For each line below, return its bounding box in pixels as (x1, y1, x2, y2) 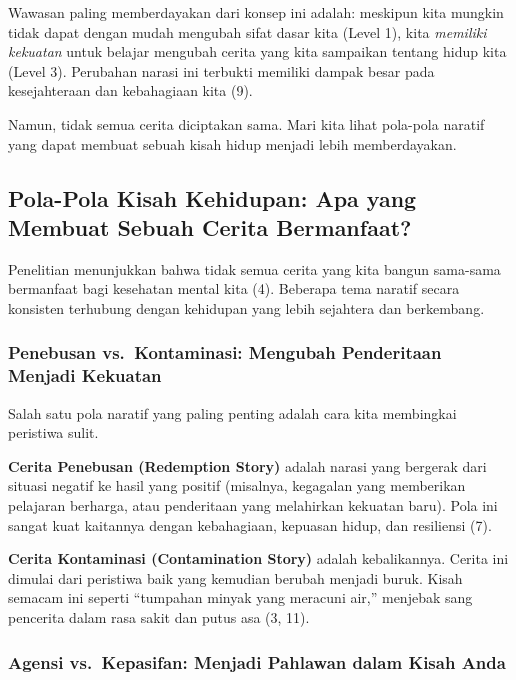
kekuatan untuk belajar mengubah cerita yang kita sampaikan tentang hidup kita (8, 41, 507, 62)
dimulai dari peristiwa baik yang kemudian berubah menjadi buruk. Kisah (8, 567, 463, 588)
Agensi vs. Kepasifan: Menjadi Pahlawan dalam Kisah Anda (8, 649, 506, 674)
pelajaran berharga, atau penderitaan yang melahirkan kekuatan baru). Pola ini (8, 495, 498, 516)
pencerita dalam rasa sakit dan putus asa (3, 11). (8, 607, 310, 628)
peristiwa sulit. (8, 422, 99, 443)
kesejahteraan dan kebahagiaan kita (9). (8, 80, 253, 101)
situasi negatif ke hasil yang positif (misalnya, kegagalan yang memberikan (8, 475, 466, 496)
